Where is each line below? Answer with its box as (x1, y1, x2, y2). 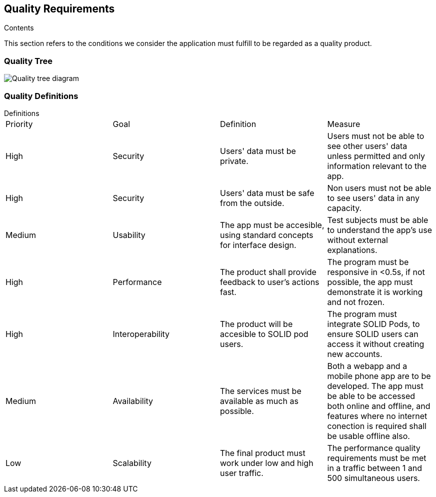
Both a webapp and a (327, 360, 407, 371)
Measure (327, 118, 360, 129)
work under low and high (220, 457, 313, 468)
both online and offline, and (327, 400, 430, 411)
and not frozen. (327, 296, 385, 307)
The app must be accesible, (220, 219, 324, 230)
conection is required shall (327, 420, 426, 431)
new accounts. (327, 348, 382, 359)
